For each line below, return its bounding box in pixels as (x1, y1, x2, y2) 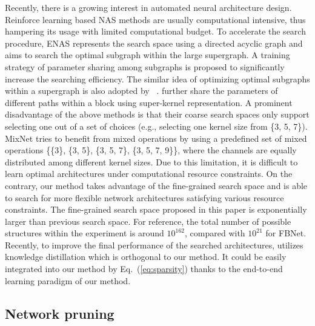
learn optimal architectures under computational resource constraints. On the (5, 167, 293, 180)
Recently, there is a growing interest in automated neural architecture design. (5, 1, 292, 13)
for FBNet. (265, 227, 307, 239)
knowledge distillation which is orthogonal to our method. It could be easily (5, 250, 287, 263)
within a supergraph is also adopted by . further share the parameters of (5, 84, 278, 97)
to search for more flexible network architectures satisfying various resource (5, 191, 284, 204)
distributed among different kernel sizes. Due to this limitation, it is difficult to (5, 155, 298, 168)
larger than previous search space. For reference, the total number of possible (5, 215, 291, 227)
